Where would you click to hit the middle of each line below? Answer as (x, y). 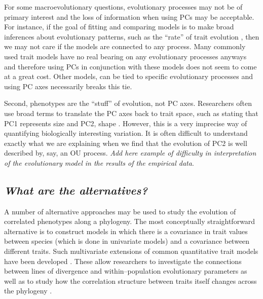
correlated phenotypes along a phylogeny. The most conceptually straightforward (130, 221)
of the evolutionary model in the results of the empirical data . (99, 162)
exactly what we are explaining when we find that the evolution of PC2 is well (126, 143)
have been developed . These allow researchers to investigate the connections (123, 261)
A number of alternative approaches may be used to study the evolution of (120, 211)
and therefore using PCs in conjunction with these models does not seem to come (130, 66)
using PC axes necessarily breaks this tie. (68, 86)
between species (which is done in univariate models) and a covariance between (127, 241)
